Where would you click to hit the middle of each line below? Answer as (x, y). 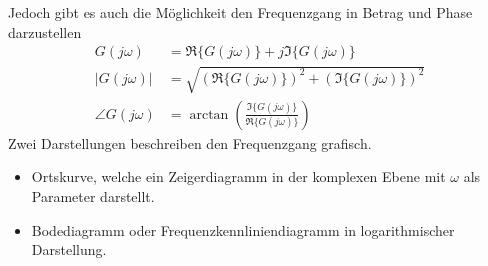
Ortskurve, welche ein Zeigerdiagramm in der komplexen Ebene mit (238, 176)
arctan (209, 114)
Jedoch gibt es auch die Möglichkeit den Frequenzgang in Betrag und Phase (240, 12)
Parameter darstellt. (93, 196)
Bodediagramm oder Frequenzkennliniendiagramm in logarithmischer (243, 229)
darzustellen (45, 31)
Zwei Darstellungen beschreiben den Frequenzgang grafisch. (190, 142)
